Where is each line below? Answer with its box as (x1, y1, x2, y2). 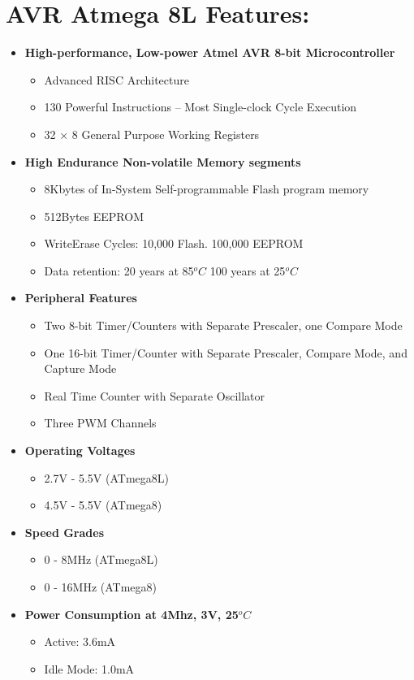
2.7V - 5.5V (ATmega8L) (44, 469, 169, 486)
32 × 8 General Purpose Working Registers (44, 125, 260, 142)
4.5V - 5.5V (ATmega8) (44, 496, 162, 513)
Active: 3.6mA (44, 633, 116, 650)
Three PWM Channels (44, 414, 157, 431)
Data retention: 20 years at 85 (44, 262, 194, 279)
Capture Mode (44, 360, 117, 377)
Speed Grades (24, 523, 104, 540)
